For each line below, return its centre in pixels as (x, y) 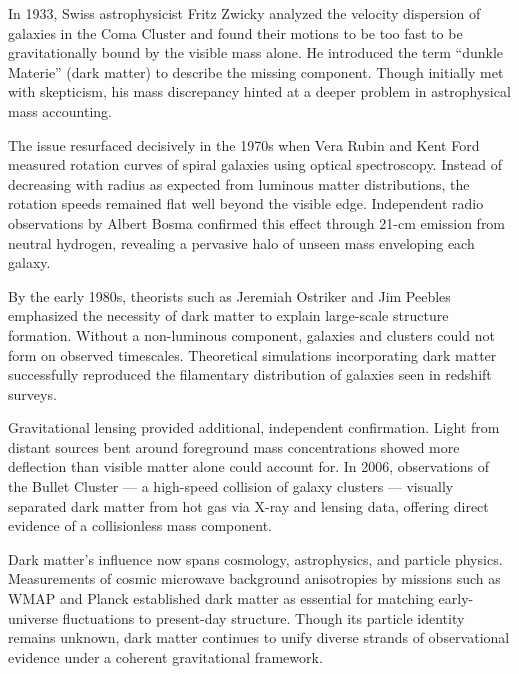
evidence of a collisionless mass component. (140, 525)
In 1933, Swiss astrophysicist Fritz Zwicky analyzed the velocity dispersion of (244, 13)
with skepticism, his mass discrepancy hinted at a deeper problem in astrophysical (259, 91)
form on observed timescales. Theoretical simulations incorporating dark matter (252, 354)
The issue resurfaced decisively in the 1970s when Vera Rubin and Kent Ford (244, 144)
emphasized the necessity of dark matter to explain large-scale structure (228, 315)
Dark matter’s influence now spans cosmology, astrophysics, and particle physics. (255, 558)
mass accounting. (60, 110)
